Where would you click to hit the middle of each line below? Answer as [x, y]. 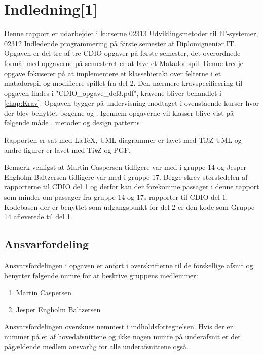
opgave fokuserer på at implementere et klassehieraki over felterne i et [113, 73]
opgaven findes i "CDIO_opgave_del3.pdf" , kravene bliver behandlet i [113, 93]
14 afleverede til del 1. [38, 217]
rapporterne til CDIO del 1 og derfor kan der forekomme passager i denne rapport [132, 187]
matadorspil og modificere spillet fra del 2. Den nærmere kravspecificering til [123, 83]
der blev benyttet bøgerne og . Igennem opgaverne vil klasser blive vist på [119, 112]
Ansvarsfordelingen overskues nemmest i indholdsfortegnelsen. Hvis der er [119, 326]
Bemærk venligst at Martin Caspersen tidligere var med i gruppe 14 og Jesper [125, 167]
